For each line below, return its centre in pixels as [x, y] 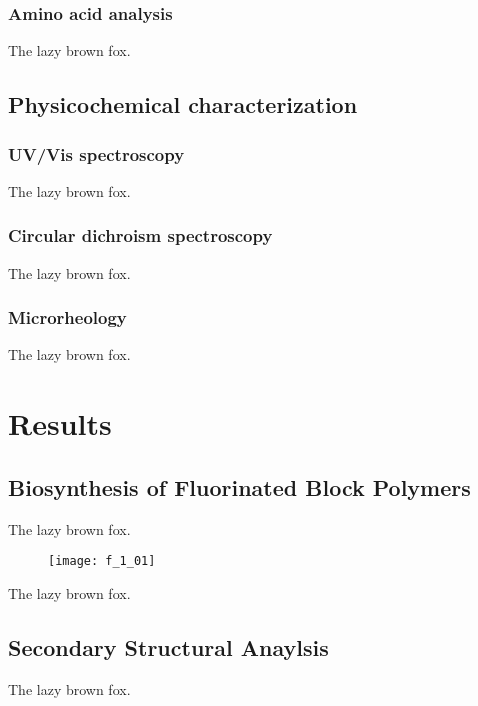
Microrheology [67, 317]
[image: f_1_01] [102, 561]
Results [60, 423]
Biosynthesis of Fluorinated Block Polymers [239, 486]
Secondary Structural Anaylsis [168, 646]
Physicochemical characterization [183, 104]
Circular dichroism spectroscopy [140, 235]
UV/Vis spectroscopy [96, 153]
